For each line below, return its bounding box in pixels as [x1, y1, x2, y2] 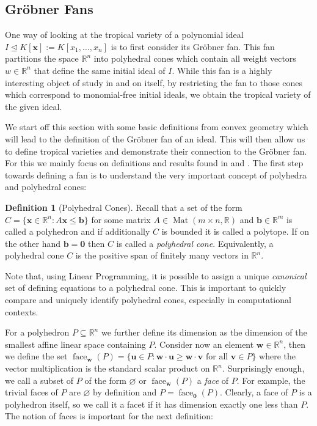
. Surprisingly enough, [222, 362, 305, 375]
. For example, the [236, 373, 305, 386]
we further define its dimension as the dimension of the [101, 326, 307, 339]
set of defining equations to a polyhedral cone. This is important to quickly [5, 281, 286, 294]
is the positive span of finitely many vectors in [75, 249, 249, 262]
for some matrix [91, 213, 151, 226]
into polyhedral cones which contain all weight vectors [93, 52, 296, 65]
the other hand [5, 237, 61, 249]
